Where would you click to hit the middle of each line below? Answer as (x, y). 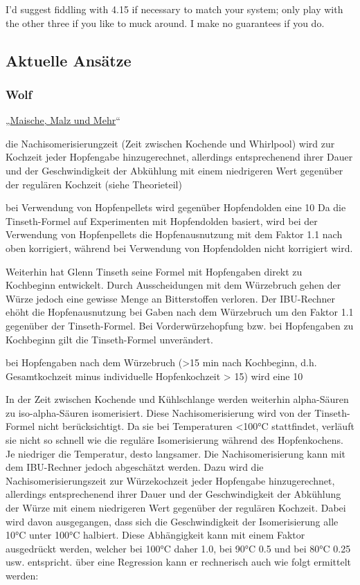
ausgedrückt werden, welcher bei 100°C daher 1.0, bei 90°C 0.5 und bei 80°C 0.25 (178, 548)
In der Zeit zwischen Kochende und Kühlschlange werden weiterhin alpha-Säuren (177, 399)
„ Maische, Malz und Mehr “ (63, 120)
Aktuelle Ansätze (69, 60)
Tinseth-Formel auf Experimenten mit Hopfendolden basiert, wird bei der (162, 220)
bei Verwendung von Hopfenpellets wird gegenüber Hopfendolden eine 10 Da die (176, 207)
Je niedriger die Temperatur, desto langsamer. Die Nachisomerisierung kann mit (175, 453)
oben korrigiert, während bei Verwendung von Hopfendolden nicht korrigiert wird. (179, 247)
